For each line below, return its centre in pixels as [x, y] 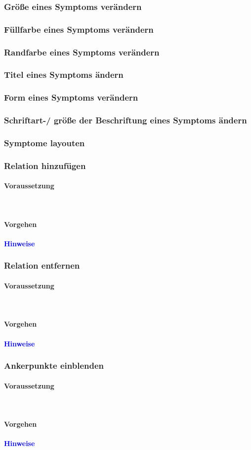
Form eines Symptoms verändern [71, 97]
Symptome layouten [44, 142]
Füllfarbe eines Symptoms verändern [79, 29]
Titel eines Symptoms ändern [64, 75]
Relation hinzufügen [45, 165]
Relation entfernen [42, 265]
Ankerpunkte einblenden [54, 366]
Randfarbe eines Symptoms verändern [82, 52]
